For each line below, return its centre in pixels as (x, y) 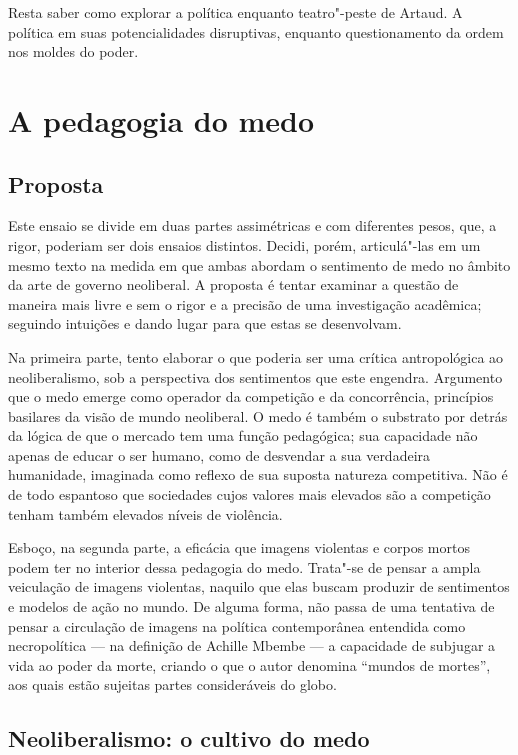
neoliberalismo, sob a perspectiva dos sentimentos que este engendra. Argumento (255, 376)
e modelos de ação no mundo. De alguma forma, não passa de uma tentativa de (251, 606)
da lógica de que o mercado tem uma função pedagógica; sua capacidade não (243, 435)
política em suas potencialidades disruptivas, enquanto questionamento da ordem (256, 31)
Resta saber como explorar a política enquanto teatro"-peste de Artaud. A (235, 12)
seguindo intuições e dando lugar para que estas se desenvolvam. (205, 323)
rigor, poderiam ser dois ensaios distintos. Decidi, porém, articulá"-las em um (244, 244)
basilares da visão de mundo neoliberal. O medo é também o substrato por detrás (258, 415)
